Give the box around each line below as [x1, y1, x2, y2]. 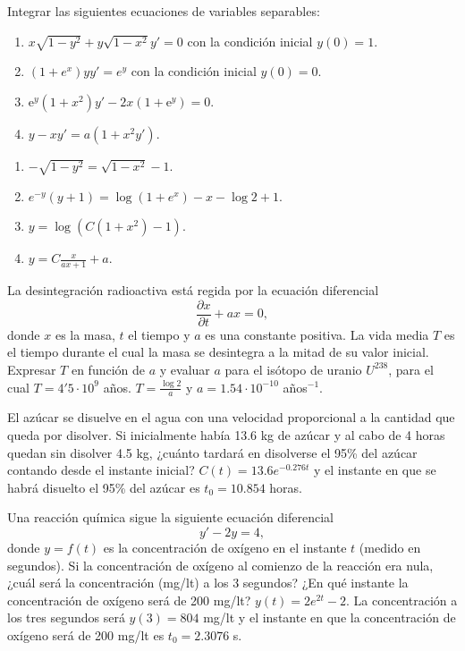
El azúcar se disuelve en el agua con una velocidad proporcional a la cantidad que [7, 408, 455, 427]
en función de [71, 359, 146, 378]
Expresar [7, 359, 56, 378]
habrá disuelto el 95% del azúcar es [7, 478, 200, 496]
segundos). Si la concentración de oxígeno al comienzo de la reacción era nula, [7, 555, 434, 574]
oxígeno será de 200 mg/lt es [7, 625, 165, 644]
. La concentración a [345, 590, 458, 609]
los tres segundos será [7, 608, 125, 627]
